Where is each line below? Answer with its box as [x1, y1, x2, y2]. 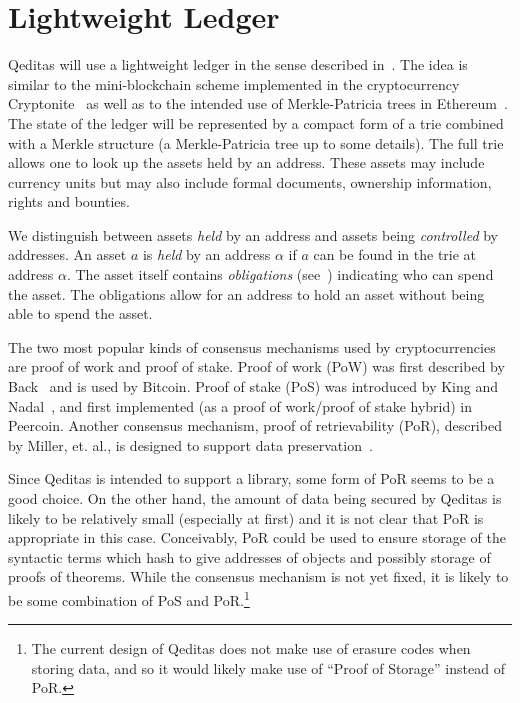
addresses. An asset [8, 244, 127, 265]
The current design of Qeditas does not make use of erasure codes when [31, 638, 471, 659]
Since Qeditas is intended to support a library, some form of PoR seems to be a [8, 468, 495, 489]
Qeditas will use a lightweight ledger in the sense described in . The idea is [8, 54, 468, 75]
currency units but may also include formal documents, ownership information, [8, 171, 492, 192]
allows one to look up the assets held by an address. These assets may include [8, 152, 485, 173]
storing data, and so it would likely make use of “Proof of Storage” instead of [31, 657, 505, 678]
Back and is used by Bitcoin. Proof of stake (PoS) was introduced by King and [8, 376, 499, 397]
